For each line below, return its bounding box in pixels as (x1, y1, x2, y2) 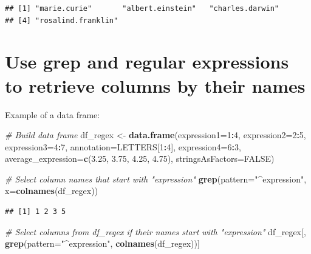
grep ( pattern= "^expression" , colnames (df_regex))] (5, 237, 200, 250)
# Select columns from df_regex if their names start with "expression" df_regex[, (5, 225, 306, 238)
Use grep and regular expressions (5, 49, 289, 74)
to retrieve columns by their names (5, 73, 306, 98)
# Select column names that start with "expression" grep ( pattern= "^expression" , (5, 172, 307, 185)
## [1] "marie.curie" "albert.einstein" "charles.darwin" (5, 4, 279, 13)
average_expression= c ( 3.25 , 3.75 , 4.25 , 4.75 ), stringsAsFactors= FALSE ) (5, 152, 275, 165)
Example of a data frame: (5, 108, 100, 121)
